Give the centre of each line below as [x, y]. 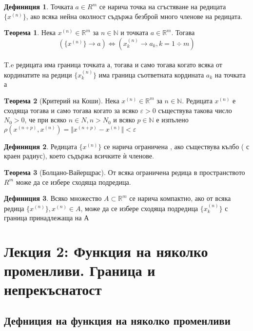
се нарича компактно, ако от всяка [180, 198]
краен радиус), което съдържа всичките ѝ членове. [79, 156]
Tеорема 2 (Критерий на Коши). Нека [62, 100]
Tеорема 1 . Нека [30, 32]
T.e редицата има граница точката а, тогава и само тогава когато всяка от [113, 65]
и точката [134, 32]
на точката [230, 74]
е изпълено [172, 120]
